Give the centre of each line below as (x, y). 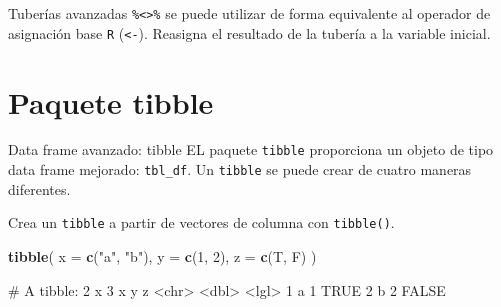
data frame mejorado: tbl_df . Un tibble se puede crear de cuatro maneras (240, 169)
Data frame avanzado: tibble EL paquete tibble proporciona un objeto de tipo (251, 149)
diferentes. (39, 188)
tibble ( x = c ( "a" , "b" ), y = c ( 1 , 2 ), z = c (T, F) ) (162, 256)
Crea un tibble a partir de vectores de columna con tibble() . (201, 222)
